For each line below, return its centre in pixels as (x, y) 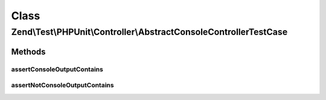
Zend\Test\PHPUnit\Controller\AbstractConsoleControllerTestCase (149, 32)
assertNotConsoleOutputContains (62, 86)
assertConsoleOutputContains (57, 69)
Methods (28, 52)
